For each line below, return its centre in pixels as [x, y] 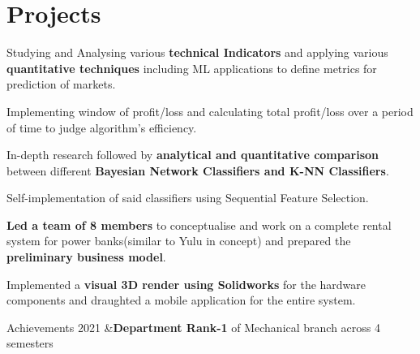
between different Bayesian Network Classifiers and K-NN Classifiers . [198, 170]
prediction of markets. [61, 84]
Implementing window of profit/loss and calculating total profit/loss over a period [210, 111]
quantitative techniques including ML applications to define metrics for [192, 68]
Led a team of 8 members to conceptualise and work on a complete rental [199, 224]
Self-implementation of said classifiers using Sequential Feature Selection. [188, 198]
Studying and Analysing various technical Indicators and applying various [197, 52]
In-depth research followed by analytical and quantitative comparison [193, 155]
